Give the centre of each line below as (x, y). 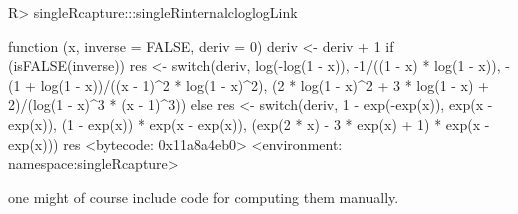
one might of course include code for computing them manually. (203, 196)
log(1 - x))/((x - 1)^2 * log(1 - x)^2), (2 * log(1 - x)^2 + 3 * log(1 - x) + (265, 84)
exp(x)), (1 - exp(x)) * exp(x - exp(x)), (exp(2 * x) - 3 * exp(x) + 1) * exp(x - (249, 123)
